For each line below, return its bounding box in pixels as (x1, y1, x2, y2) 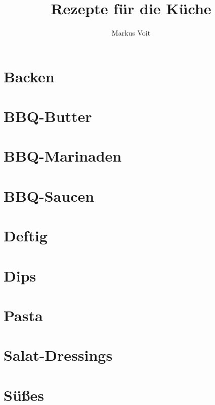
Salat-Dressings (4, 345, 113, 365)
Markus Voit (111, 27, 151, 38)
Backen (4, 66, 55, 86)
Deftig (4, 225, 48, 246)
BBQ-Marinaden (4, 145, 122, 166)
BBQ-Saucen (4, 185, 95, 206)
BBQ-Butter (4, 106, 92, 127)
